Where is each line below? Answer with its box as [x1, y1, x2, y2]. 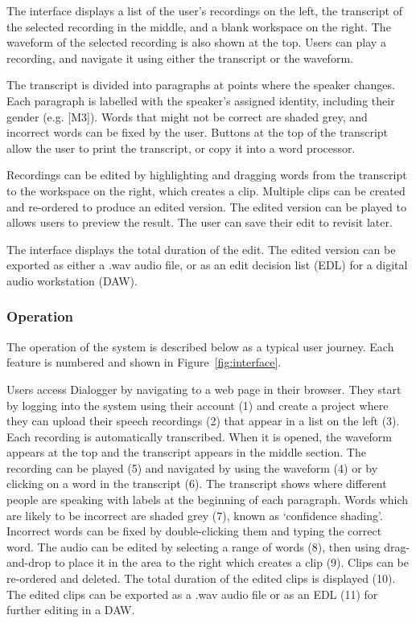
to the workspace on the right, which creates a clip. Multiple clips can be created [6, 182, 406, 199]
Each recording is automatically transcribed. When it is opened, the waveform [6, 428, 392, 445]
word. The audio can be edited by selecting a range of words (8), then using [6, 538, 381, 555]
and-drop [6, 554, 51, 571]
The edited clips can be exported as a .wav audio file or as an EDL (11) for [6, 585, 378, 602]
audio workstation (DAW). [6, 272, 138, 289]
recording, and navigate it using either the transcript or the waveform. [6, 49, 353, 66]
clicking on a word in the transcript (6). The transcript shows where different [6, 475, 387, 492]
